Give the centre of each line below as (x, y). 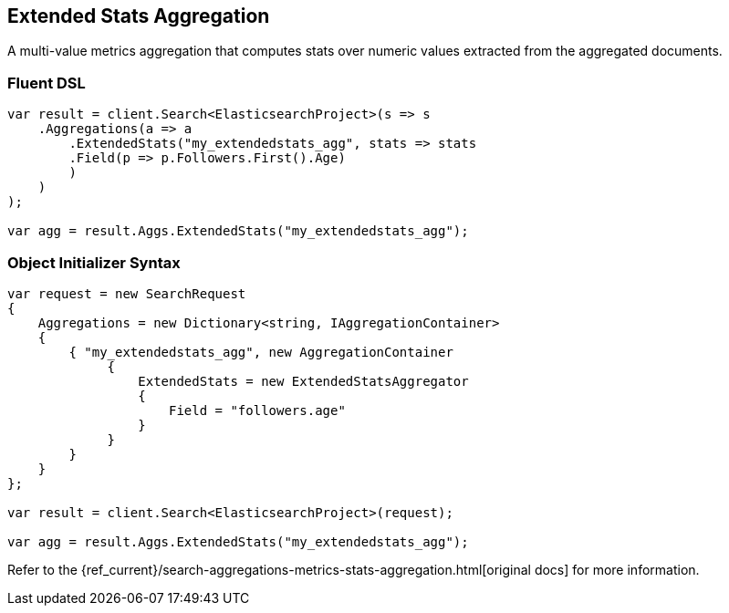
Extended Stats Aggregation (139, 16)
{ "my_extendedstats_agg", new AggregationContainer (261, 352)
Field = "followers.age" (257, 410)
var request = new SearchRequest (127, 293)
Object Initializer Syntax (94, 262)
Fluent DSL (47, 83)
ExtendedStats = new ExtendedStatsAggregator (303, 381)
